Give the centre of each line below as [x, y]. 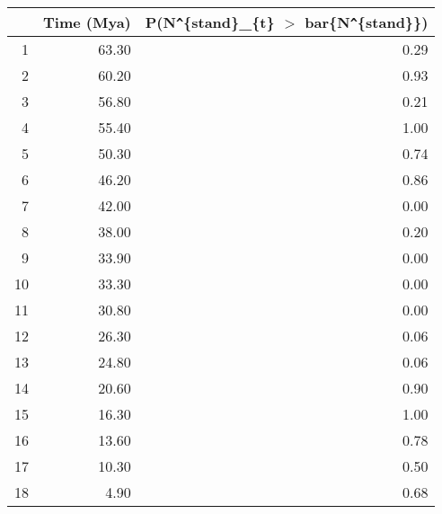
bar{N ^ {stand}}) [367, 22]
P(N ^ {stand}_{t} [210, 22]
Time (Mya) [87, 22]
